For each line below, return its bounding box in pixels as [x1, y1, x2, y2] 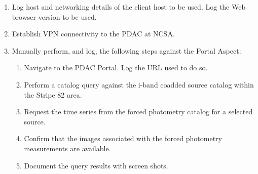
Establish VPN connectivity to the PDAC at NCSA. [12, 28, 175, 39]
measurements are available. [24, 143, 111, 153]
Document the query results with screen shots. [24, 160, 168, 170]
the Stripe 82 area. [24, 89, 82, 100]
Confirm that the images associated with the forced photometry [24, 133, 222, 144]
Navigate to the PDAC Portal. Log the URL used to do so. [24, 62, 208, 73]
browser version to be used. [12, 11, 97, 22]
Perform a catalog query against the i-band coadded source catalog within [24, 79, 254, 90]
